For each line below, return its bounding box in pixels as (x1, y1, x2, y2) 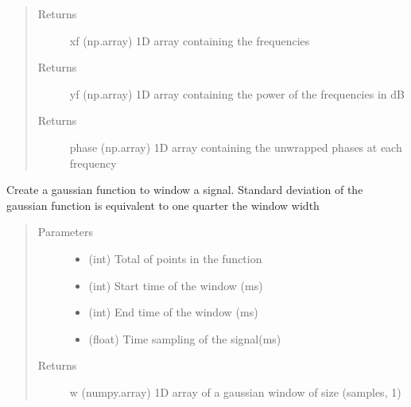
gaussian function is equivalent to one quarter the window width (6, 196, 320, 213)
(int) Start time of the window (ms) (88, 277, 263, 293)
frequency (69, 154, 117, 171)
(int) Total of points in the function (88, 250, 262, 266)
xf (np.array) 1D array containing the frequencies (69, 32, 310, 48)
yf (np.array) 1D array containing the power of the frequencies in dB (69, 85, 405, 102)
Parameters (37, 223, 93, 240)
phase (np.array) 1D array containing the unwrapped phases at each (69, 138, 402, 155)
